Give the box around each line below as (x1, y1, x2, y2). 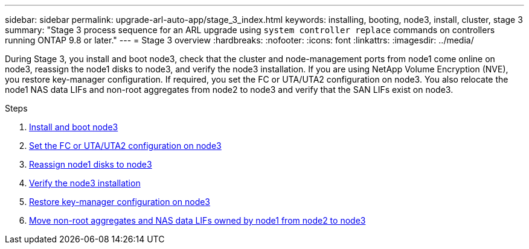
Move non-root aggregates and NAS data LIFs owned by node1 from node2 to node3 (29, 215, 366, 225)
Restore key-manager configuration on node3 (29, 197, 211, 207)
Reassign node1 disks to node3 (29, 159, 152, 169)
